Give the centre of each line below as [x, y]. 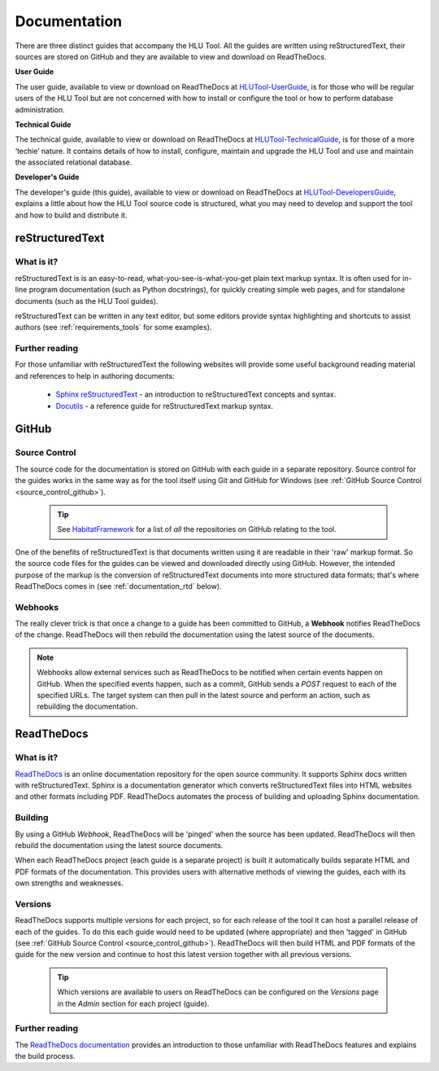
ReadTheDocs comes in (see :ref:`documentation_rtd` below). [119, 586]
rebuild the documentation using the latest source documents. [119, 845]
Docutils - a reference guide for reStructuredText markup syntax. [165, 406]
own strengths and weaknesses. [69, 883]
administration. [40, 109]
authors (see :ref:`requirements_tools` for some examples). [113, 327]
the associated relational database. [74, 162]
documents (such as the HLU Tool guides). [87, 301]
